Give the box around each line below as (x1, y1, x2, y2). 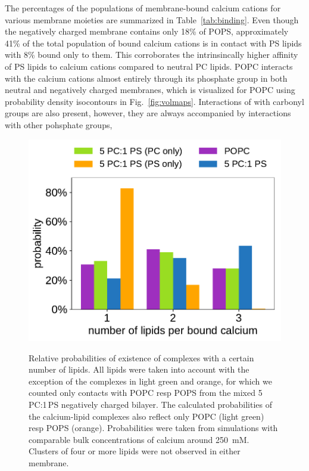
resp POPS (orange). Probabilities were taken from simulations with (29, 422, 278, 434)
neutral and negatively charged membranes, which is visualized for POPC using (5, 83, 295, 96)
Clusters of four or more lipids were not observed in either (29, 445, 241, 457)
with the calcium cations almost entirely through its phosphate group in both (5, 72, 288, 84)
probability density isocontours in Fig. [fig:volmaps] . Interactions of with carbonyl (5, 95, 304, 107)
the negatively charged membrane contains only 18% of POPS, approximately (5, 25, 289, 38)
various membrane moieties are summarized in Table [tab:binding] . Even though (5, 13, 299, 26)
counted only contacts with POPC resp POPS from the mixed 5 (29, 386, 263, 399)
